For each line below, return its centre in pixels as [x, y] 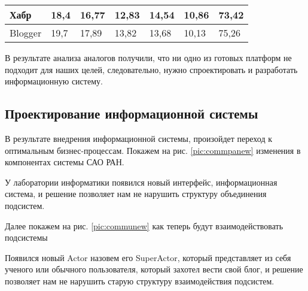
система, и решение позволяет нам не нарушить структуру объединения [136, 194]
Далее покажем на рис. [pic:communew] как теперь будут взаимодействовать [144, 225]
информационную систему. [54, 81]
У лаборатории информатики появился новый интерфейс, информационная [141, 182]
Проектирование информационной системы [132, 113]
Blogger [26, 33]
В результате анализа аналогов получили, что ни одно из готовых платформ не [148, 57]
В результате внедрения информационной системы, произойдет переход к [138, 138]
